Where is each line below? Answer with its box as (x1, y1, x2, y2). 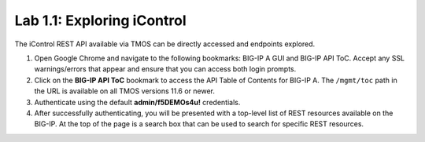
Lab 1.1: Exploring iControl (14, 12, 187, 29)
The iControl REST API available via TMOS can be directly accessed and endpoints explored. (14, 39, 316, 49)
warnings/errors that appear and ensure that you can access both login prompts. (34, 64, 297, 74)
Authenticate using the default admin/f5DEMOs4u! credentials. (34, 97, 241, 107)
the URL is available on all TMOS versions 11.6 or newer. (34, 86, 216, 96)
